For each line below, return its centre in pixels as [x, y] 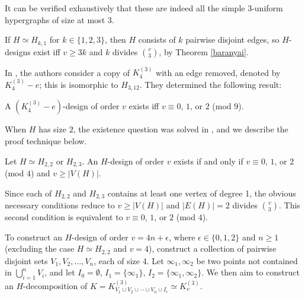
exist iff [47, 51]
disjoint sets [26, 260]
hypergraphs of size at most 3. [60, 19]
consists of [157, 39]
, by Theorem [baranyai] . [204, 51]
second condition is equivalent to [64, 217]
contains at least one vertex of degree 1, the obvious [202, 193]
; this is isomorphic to [79, 84]
